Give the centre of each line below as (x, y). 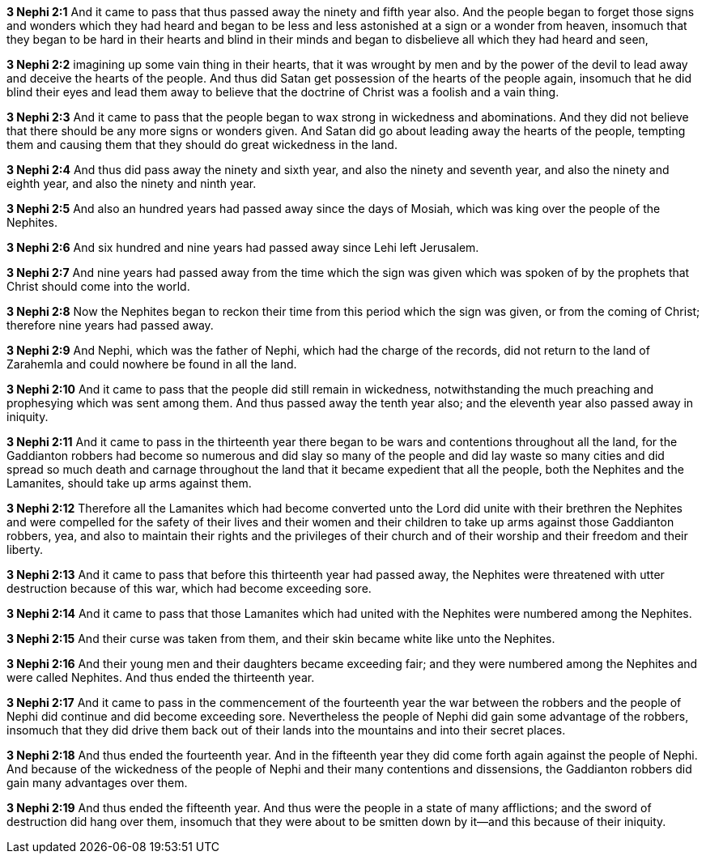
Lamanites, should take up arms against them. (129, 483)
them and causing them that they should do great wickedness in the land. (202, 145)
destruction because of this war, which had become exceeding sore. (189, 588)
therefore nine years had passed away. (110, 325)
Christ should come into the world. (98, 286)
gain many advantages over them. (97, 783)
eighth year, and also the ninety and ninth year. (132, 183)
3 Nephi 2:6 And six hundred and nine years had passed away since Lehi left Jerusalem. (243, 247)
